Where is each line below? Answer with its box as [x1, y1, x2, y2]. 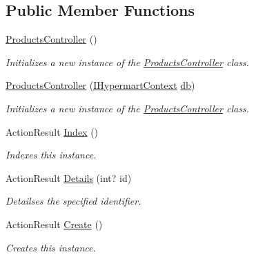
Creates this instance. [6, 240, 96, 254]
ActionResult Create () [6, 216, 103, 231]
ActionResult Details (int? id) [6, 170, 132, 185]
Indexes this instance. [6, 147, 97, 162]
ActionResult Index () [6, 124, 99, 138]
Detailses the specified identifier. [6, 194, 141, 208]
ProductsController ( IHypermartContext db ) [6, 78, 195, 92]
